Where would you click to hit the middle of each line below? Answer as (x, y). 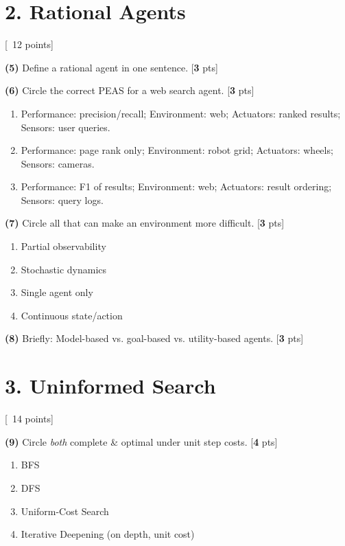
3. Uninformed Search (110, 386)
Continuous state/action (72, 315)
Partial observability (63, 246)
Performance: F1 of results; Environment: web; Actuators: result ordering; (176, 186)
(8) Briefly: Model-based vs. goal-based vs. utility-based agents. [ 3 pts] (154, 338)
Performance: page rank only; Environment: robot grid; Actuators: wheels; (177, 150)
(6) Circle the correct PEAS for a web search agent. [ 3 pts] (130, 90)
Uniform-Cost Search (65, 511)
